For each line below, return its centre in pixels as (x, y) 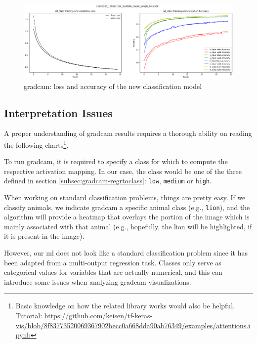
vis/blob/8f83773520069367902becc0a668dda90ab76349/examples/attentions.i (133, 325)
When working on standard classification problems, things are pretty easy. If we (125, 197)
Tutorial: (29, 316)
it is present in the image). (44, 236)
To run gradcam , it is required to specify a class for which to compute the (116, 161)
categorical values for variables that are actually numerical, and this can (113, 272)
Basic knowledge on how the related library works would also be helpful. (125, 306)
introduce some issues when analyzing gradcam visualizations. (98, 281)
